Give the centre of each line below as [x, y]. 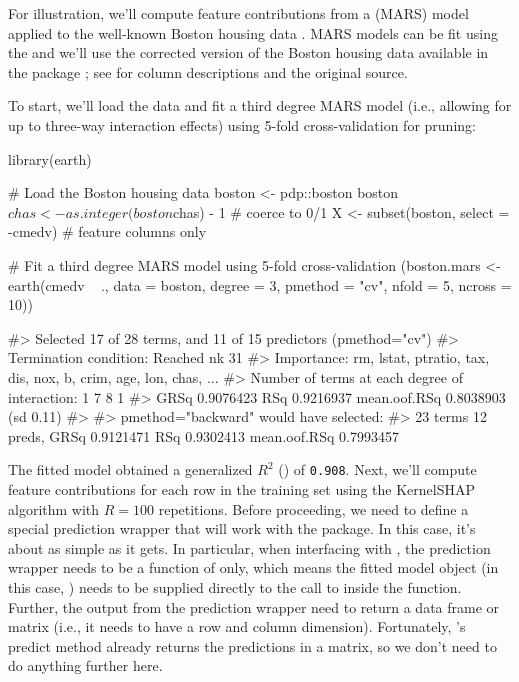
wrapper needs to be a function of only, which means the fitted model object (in [253, 567]
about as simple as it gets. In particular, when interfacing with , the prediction [249, 547]
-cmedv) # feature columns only [107, 231]
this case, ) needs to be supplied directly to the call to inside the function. [235, 586]
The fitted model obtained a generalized [130, 469]
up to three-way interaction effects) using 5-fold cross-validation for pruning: [242, 124]
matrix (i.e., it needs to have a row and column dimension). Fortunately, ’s [237, 626]
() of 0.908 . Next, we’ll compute [377, 469]
